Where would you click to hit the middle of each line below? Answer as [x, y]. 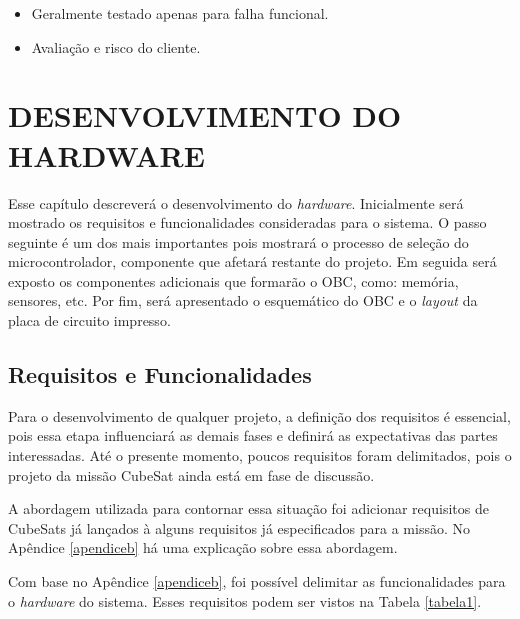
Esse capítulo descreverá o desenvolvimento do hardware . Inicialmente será [236, 202]
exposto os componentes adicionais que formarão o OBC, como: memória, [233, 280]
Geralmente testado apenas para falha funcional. [180, 13]
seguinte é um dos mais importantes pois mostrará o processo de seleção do [238, 241]
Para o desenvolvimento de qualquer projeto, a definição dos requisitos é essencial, [259, 415]
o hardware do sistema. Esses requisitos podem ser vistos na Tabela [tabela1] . [245, 600]
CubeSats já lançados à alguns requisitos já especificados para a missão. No [239, 527]
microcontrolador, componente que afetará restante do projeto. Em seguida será [252, 261]
